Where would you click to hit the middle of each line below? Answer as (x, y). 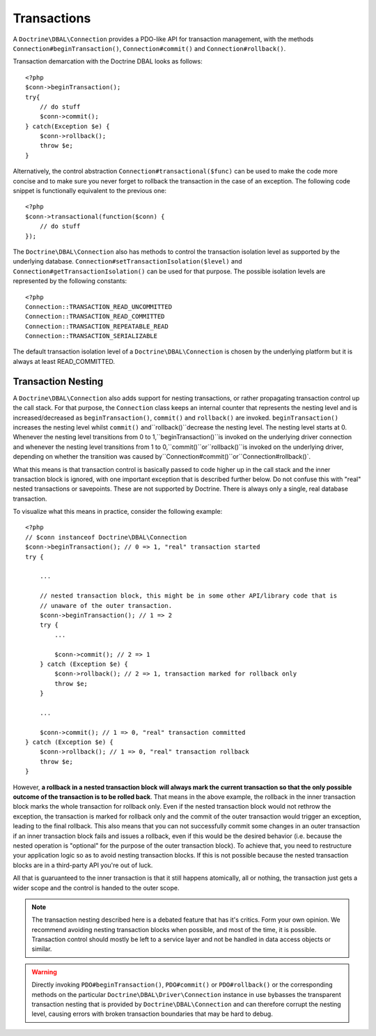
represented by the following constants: (70, 281)
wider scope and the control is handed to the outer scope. (96, 888)
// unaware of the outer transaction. (106, 605)
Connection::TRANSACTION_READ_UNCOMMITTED (99, 306)
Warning (44, 972)
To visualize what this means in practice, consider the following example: (118, 512)
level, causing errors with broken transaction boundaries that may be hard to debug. (152, 1014)
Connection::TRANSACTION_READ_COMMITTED (95, 317)
